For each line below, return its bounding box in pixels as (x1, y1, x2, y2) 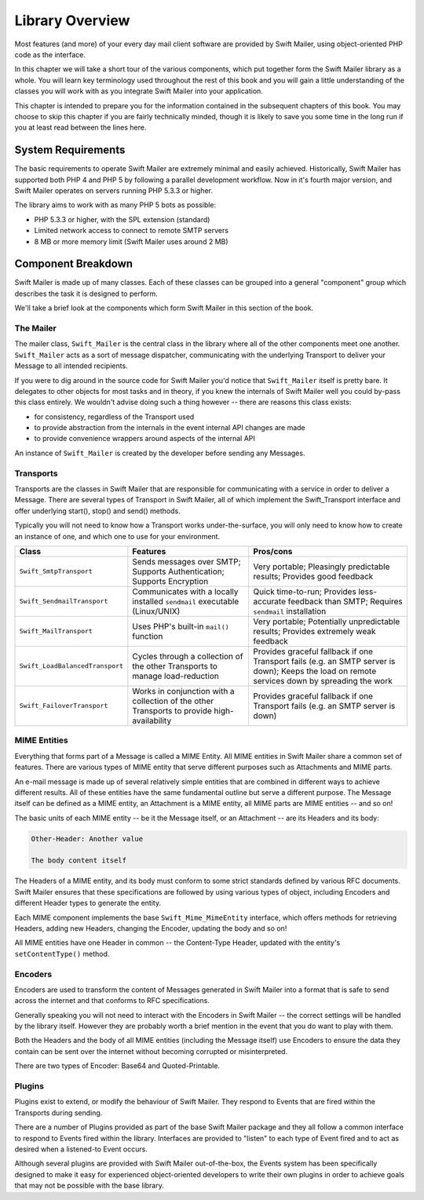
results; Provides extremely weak (253, 626, 376, 636)
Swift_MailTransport (19, 627, 93, 636)
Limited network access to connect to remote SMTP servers (34, 226, 229, 235)
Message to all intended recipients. (14, 361, 129, 370)
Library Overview (14, 12, 130, 29)
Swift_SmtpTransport (19, 567, 93, 576)
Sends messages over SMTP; (132, 556, 241, 567)
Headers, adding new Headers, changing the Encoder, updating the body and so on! (14, 923, 287, 933)
